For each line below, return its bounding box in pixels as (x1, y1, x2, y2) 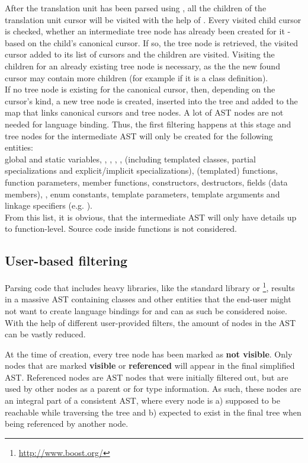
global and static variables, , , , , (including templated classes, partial (5, 152, 256, 165)
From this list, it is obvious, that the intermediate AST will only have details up (5, 210, 297, 223)
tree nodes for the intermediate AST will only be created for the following (5, 129, 273, 142)
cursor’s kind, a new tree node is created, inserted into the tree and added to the (5, 94, 298, 107)
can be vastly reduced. (5, 328, 86, 340)
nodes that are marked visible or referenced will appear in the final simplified (5, 359, 295, 372)
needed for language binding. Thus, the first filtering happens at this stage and (5, 117, 291, 130)
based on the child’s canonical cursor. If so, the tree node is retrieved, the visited (5, 36, 298, 49)
